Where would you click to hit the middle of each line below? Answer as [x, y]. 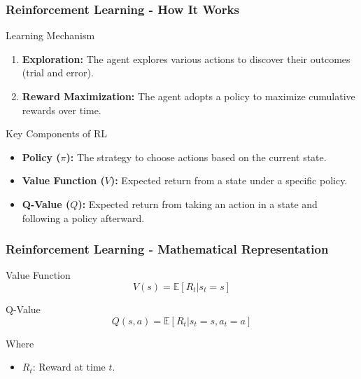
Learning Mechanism [50, 35]
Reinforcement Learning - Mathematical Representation [167, 249]
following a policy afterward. [83, 218]
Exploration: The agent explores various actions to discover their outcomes [186, 58]
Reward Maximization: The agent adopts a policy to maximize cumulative [189, 96]
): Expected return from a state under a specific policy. [229, 180]
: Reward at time [69, 367]
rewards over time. [62, 110]
